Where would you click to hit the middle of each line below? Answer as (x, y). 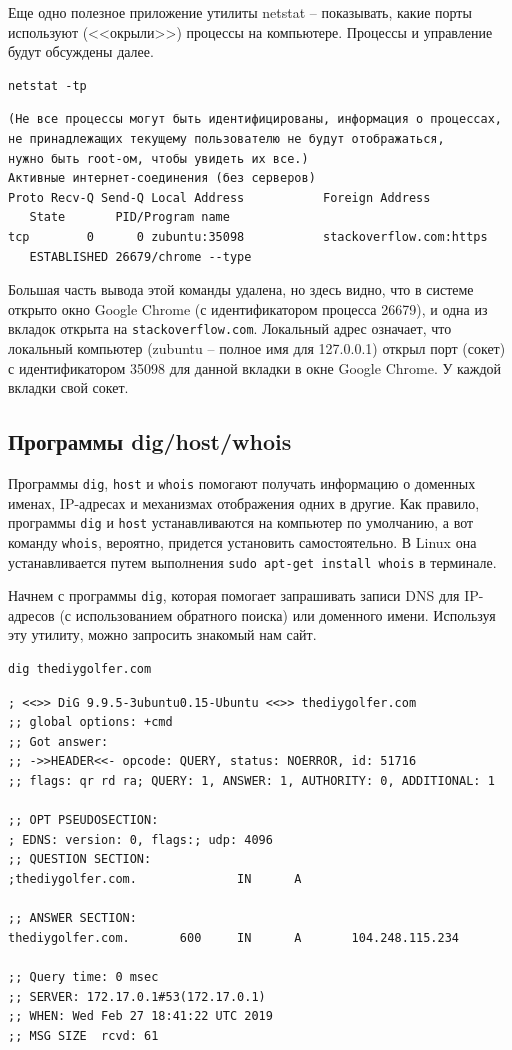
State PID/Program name (129, 217)
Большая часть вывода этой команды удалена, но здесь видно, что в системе (241, 289)
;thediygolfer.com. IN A (155, 878)
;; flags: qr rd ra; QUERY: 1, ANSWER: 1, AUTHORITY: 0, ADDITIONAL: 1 (251, 780)
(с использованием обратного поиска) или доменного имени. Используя (277, 614)
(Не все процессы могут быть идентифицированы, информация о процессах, (255, 119)
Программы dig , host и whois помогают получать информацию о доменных (242, 482)
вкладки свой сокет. (68, 387)
